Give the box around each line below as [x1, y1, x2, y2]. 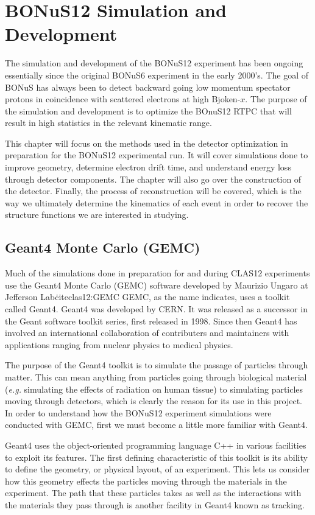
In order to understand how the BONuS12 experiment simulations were [5, 406, 272, 419]
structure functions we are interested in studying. [5, 208, 189, 221]
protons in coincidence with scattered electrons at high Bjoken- [5, 93, 241, 105]
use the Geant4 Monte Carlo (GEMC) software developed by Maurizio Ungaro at [5, 278, 308, 291]
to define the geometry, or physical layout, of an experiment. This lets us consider [5, 463, 310, 475]
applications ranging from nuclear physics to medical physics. [5, 338, 233, 351]
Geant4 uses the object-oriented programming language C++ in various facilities [5, 438, 306, 451]
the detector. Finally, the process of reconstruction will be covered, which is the [5, 184, 302, 197]
